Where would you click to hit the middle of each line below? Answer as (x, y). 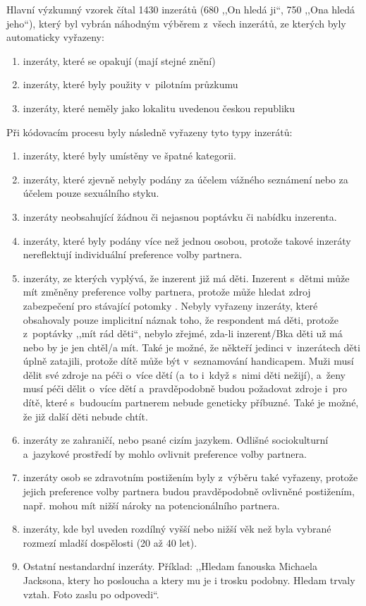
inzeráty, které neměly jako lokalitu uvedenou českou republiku (159, 108)
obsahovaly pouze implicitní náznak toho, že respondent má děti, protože (181, 319)
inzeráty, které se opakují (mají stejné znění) (119, 60)
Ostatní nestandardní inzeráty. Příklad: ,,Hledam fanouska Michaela (170, 566)
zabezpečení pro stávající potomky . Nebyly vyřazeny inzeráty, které (170, 305)
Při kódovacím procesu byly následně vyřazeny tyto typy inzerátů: (150, 132)
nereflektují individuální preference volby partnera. (133, 254)
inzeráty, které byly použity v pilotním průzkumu (130, 84)
